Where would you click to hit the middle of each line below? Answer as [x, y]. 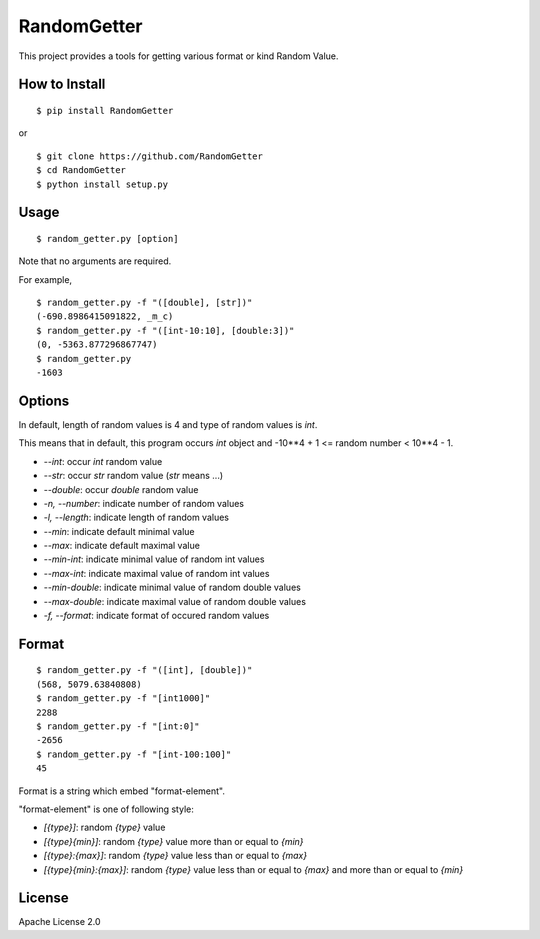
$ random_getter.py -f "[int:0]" [118, 726]
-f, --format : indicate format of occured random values [156, 616]
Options [44, 400]
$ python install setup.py [102, 184]
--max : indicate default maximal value [121, 546]
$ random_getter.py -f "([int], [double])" [144, 670]
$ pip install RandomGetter [105, 110]
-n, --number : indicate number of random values [144, 503]
